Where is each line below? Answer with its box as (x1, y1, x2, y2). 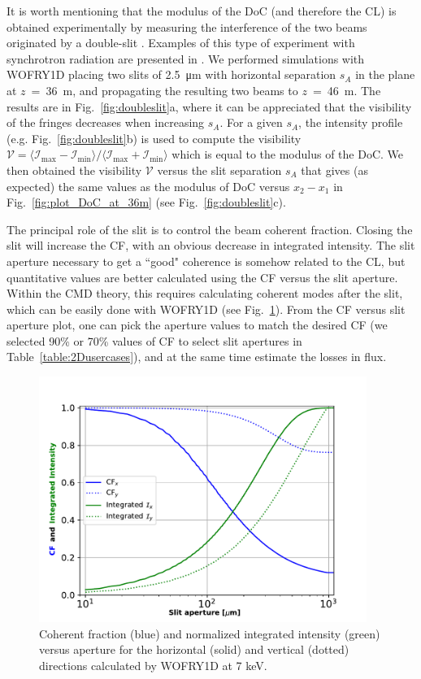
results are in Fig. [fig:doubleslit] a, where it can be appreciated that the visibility (7, 98, 412, 115)
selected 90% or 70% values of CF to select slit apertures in (7, 332, 302, 349)
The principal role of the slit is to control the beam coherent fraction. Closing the (7, 220, 413, 237)
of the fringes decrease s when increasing (7, 114, 205, 131)
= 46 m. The (312, 81, 381, 98)
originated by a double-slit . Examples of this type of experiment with (7, 34, 355, 51)
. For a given (219, 114, 283, 131)
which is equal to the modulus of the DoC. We (171, 146, 403, 163)
